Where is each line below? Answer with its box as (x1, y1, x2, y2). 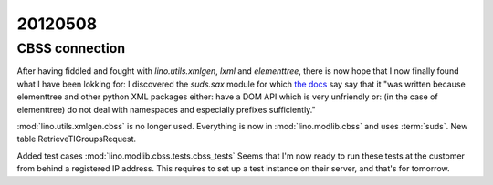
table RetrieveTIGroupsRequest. (16, 133, 137, 145)
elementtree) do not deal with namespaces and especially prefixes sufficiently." (16, 104, 317, 115)
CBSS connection (16, 40, 126, 57)
